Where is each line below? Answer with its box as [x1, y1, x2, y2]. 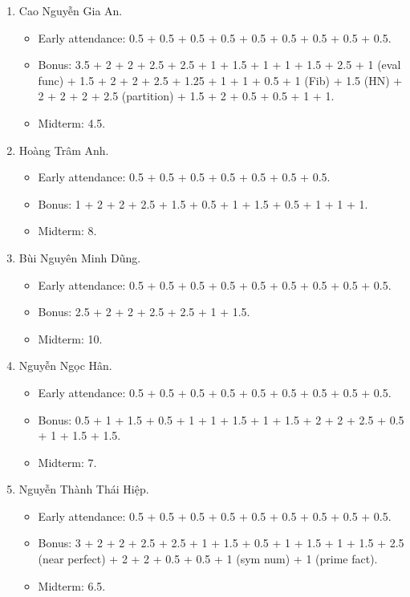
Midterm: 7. [38, 453, 97, 470]
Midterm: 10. [38, 330, 103, 347]
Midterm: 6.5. [38, 577, 106, 594]
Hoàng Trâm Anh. [18, 141, 109, 158]
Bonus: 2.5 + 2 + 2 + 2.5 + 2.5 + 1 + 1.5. [38, 303, 250, 320]
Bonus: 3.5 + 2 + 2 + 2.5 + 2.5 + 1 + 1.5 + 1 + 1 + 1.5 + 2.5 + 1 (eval [38, 56, 401, 73]
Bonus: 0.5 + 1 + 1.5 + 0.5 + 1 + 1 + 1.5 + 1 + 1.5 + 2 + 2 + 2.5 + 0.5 [38, 411, 404, 428]
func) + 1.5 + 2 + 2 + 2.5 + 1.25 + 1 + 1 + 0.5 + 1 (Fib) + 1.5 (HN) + [38, 71, 403, 88]
